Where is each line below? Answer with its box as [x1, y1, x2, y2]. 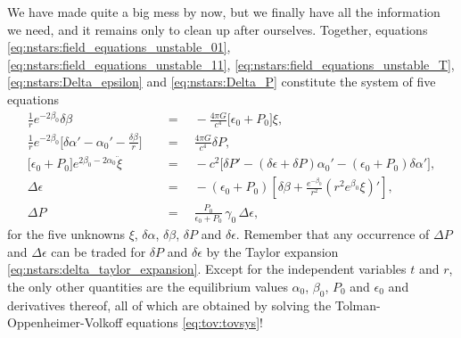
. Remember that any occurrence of [235, 225, 430, 243]
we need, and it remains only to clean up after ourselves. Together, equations [7, 20, 428, 38]
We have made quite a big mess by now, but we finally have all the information [7, 3, 440, 21]
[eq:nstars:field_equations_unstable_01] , [7, 37, 231, 56]
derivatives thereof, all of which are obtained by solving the [7, 295, 332, 314]
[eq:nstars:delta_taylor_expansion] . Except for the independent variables [7, 260, 407, 278]
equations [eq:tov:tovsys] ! [126, 313, 263, 332]
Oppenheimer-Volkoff [7, 313, 123, 332]
